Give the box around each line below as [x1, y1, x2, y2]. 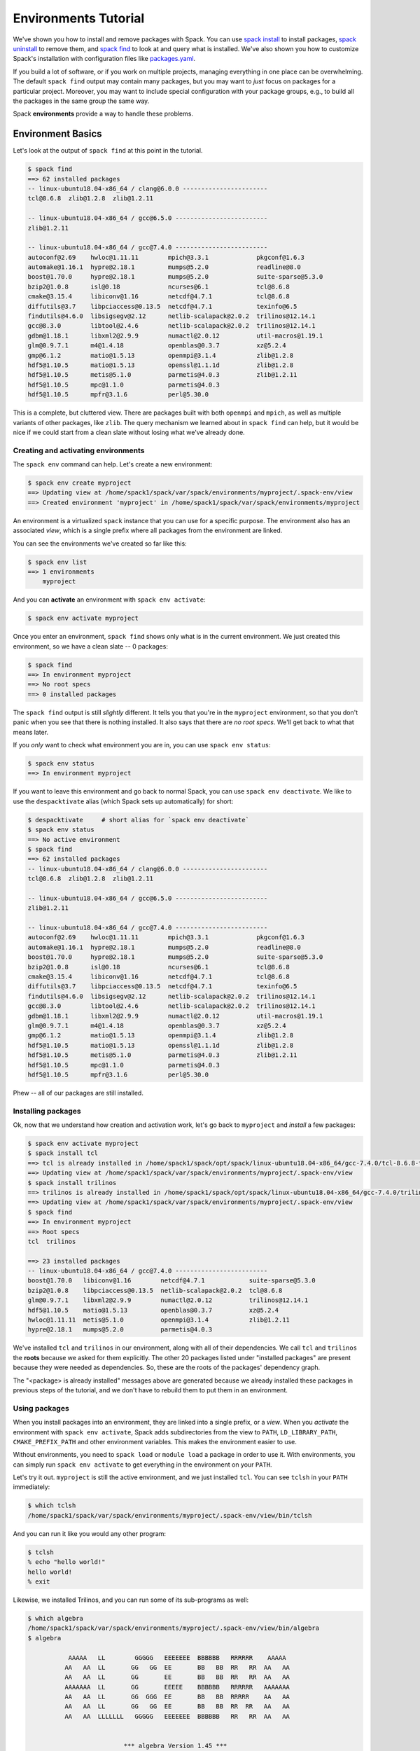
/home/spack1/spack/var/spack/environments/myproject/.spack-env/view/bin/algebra [27, 1624, 320, 1632]
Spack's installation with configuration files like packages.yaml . [13, 55, 196, 63]
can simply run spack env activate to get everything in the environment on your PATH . [13, 1460, 272, 1469]
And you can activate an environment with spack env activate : [13, 595, 206, 604]
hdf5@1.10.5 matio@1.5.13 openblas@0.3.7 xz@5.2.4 [27, 1306, 279, 1314]
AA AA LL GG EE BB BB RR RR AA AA [64, 1673, 290, 1681]
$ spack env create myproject [27, 479, 132, 487]
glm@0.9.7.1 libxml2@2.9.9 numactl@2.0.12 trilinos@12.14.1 [27, 1296, 309, 1304]
